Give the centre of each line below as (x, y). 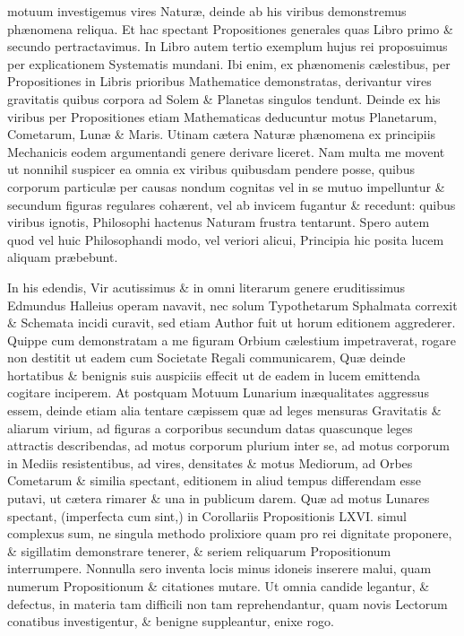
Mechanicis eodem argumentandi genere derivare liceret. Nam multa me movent (226, 151)
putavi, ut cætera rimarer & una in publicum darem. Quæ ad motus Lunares (219, 498)
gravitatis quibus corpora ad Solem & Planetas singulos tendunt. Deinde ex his (224, 98)
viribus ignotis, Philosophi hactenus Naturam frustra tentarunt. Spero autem (219, 222)
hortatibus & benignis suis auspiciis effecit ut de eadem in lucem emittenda (214, 375)
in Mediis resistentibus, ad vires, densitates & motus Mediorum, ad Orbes (210, 462)
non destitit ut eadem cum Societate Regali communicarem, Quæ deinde (206, 357)
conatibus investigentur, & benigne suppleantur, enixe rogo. (171, 621)
